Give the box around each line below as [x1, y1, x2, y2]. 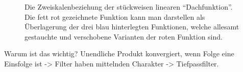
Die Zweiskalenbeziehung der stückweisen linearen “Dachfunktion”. [25, 2, 233, 12]
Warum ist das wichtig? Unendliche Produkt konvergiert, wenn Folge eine [4, 48, 234, 59]
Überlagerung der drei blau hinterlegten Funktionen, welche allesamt [25, 21, 239, 32]
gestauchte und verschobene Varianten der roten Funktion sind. [25, 31, 223, 42]
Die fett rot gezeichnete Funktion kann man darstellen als [25, 11, 205, 22]
